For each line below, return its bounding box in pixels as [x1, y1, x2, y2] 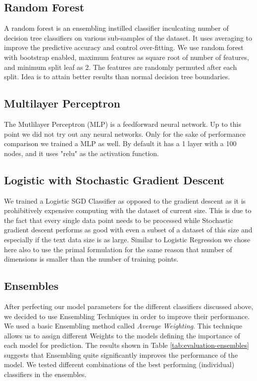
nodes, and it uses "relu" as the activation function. [4, 148, 159, 158]
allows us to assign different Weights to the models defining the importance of [4, 330, 240, 340]
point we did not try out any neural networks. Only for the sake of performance [4, 128, 246, 139]
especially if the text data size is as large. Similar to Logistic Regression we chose [4, 234, 251, 244]
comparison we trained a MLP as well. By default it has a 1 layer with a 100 [4, 138, 237, 149]
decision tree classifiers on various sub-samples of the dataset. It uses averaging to [4, 32, 253, 43]
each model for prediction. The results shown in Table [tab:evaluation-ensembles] [4, 340, 249, 350]
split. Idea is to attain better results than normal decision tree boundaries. [4, 71, 230, 82]
